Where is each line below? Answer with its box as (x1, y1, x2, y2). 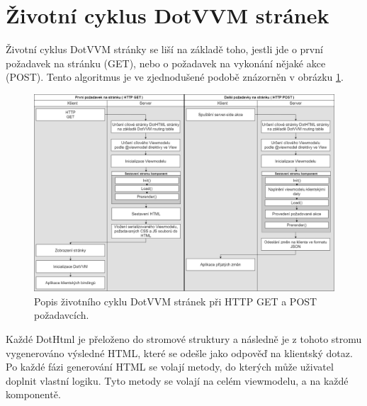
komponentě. (6, 387, 61, 402)
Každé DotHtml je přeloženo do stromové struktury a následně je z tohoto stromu (6, 331, 362, 346)
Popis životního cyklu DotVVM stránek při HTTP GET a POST (34, 293, 317, 308)
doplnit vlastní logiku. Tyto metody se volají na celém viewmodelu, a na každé (6, 373, 349, 388)
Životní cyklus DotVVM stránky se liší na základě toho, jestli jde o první (6, 42, 323, 57)
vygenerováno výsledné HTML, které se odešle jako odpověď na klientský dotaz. (6, 345, 353, 360)
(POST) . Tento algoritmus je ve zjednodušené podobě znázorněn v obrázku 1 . (6, 69, 344, 84)
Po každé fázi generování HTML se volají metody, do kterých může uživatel (6, 359, 334, 374)
